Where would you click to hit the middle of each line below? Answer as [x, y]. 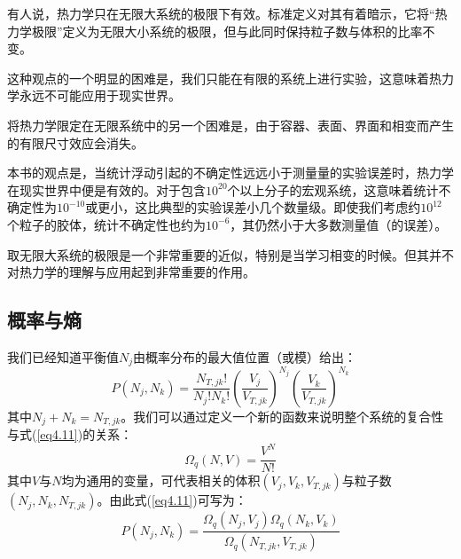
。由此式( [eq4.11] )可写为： [172, 500]
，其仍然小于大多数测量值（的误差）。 [339, 224]
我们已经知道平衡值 [63, 356]
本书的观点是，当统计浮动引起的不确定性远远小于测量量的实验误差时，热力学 [230, 173]
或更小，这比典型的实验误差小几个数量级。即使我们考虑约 [253, 207]
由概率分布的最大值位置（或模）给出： [245, 356]
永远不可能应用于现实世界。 [100, 95]
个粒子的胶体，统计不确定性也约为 [106, 224]
